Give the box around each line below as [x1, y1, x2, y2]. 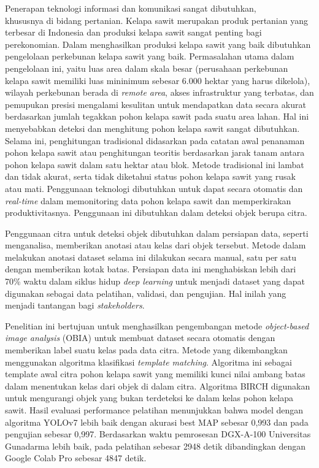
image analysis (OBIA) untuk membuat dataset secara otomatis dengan [5, 331, 275, 344]
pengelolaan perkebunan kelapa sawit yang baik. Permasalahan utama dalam [5, 50, 294, 63]
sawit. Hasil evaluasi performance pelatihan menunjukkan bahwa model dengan [5, 404, 304, 416]
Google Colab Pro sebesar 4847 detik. [5, 451, 147, 464]
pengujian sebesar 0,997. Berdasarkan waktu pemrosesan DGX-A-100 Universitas [5, 428, 311, 440]
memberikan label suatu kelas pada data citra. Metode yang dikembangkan [5, 343, 288, 356]
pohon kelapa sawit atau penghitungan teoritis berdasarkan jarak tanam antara [5, 146, 305, 159]
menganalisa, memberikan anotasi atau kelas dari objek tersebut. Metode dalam [5, 239, 306, 251]
